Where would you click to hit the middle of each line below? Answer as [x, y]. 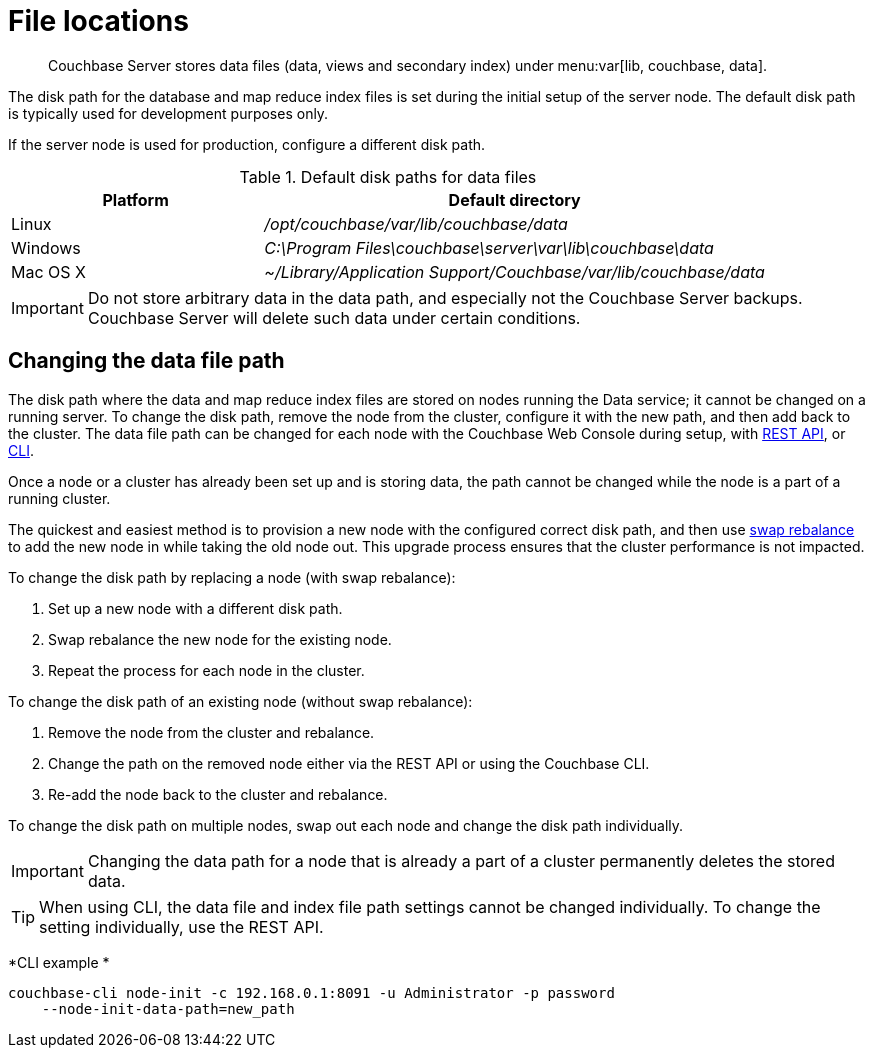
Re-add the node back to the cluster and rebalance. [218, 794]
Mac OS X [48, 271]
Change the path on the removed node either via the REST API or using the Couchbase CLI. [349, 763]
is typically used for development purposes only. [168, 113]
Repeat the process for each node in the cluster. [206, 670]
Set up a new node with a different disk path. [195, 608]
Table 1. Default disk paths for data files [388, 176]
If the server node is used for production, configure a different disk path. [247, 144]
